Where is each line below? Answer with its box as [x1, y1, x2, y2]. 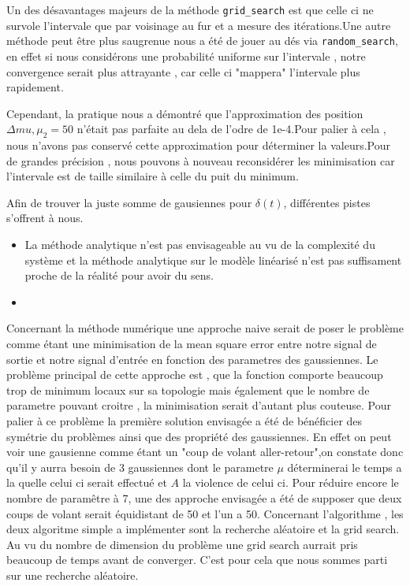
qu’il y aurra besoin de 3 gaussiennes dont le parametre [6, 458, 274, 475]
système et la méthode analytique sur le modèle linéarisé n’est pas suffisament [24, 251, 402, 268]
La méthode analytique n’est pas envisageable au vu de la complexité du [24, 236, 375, 253]
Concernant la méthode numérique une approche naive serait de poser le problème [6, 320, 404, 336]
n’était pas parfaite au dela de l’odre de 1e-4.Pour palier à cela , [76, 121, 386, 137]
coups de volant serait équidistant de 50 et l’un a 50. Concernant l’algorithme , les [6, 505, 404, 521]
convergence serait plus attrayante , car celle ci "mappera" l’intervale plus [6, 63, 360, 80]
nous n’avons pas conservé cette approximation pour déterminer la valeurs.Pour [6, 137, 390, 154]
